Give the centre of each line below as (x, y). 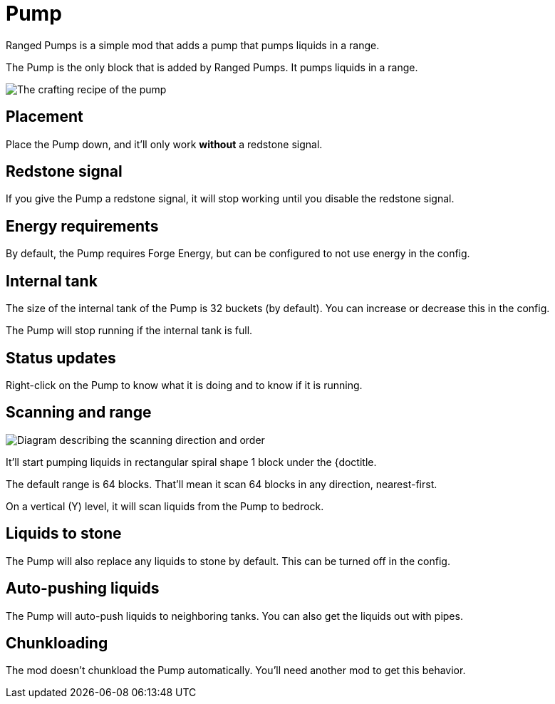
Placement (45, 117)
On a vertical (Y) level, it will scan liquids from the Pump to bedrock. (165, 506)
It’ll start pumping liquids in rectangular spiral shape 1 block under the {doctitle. (191, 462)
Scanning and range (79, 413)
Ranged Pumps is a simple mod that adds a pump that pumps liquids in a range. (193, 45)
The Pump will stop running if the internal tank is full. (129, 331)
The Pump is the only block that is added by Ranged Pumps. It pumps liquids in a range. (212, 67)
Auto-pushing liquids (83, 589)
